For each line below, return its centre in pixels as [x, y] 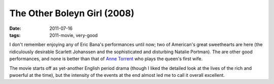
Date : [15, 28]
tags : [15, 35]
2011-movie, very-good [74, 35]
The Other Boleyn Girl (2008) [72, 13]
